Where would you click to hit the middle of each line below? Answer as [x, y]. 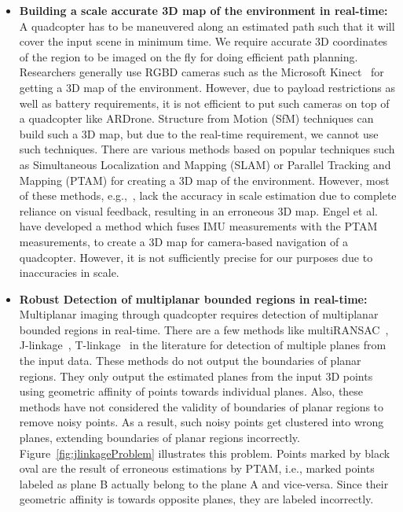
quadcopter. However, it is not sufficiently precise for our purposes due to [196, 257]
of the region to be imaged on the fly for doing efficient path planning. [189, 56]
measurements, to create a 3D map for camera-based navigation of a [183, 241]
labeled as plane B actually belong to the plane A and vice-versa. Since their [204, 483]
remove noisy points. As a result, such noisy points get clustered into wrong [201, 422]
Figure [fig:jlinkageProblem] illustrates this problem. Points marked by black [205, 453]
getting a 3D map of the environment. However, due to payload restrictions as [207, 87]
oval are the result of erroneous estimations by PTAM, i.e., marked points [197, 468]
